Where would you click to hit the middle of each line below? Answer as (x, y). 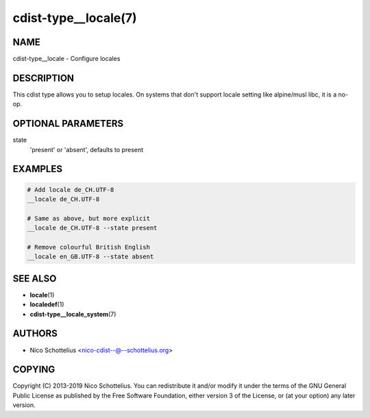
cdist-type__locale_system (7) (73, 314)
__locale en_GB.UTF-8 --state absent (90, 257)
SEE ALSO (35, 279)
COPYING (34, 370)
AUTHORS (35, 333)
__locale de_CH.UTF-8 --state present (92, 228)
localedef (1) (47, 304)
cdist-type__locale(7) (75, 18)
